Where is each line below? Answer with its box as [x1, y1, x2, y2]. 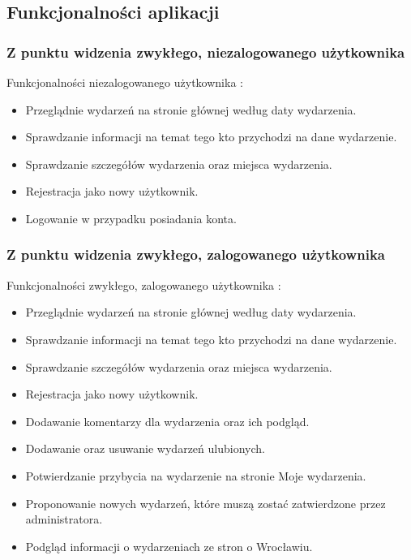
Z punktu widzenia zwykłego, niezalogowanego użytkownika [6, 41, 405, 62]
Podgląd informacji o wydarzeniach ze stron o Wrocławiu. [25, 537, 313, 554]
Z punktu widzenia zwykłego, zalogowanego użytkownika [6, 244, 385, 265]
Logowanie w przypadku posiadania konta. [25, 209, 237, 226]
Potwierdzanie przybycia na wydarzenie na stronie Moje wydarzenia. [25, 467, 366, 484]
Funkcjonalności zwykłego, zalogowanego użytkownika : [6, 276, 281, 293]
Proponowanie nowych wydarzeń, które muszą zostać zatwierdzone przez [25, 494, 386, 511]
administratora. [25, 510, 103, 528]
